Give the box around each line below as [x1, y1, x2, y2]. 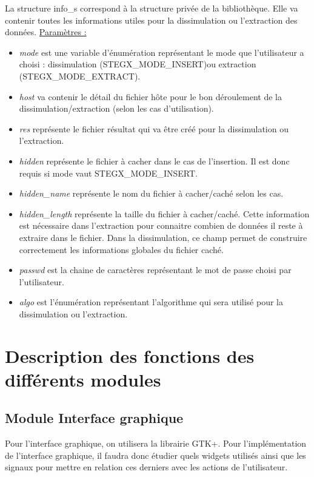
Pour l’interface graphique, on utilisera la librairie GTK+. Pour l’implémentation [5, 437, 307, 450]
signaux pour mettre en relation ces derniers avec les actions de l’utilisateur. [5, 461, 288, 473]
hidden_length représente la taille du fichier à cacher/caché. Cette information [19, 207, 310, 220]
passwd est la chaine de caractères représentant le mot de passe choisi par [19, 263, 292, 276]
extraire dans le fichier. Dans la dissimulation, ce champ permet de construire [19, 231, 307, 243]
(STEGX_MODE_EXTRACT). [19, 69, 141, 82]
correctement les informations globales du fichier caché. [19, 243, 224, 255]
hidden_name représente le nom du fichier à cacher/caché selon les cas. [19, 187, 284, 200]
